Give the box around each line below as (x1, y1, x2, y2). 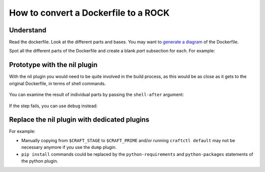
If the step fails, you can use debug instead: (9, 103, 98, 109)
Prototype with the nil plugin (9, 61, 98, 69)
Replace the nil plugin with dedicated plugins (9, 116, 150, 124)
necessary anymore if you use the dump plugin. (21, 145, 117, 150)
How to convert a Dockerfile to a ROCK (9, 7, 170, 18)
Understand (9, 26, 47, 34)
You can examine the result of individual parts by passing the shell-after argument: (9, 92, 184, 98)
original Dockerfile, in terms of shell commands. (9, 80, 106, 86)
